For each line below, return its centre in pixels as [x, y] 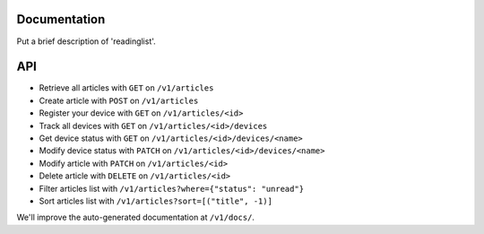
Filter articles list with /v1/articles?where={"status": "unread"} [172, 188]
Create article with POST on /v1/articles [119, 100]
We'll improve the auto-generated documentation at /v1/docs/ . [136, 217]
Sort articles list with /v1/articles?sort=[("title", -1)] [156, 201]
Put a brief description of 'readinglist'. [86, 41]
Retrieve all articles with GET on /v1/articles [126, 88]
